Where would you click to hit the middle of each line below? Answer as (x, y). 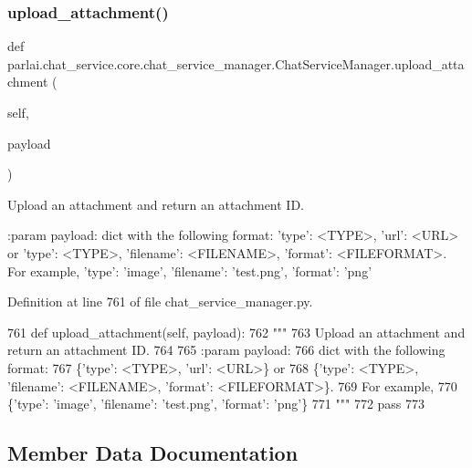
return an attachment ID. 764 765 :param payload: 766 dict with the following (226, 350)
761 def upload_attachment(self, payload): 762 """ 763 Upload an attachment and (236, 332)
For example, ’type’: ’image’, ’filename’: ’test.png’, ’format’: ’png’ (190, 270)
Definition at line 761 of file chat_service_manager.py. (160, 302)
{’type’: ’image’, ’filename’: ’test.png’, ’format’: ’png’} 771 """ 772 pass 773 (216, 404)
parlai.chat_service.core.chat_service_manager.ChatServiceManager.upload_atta (236, 63)
